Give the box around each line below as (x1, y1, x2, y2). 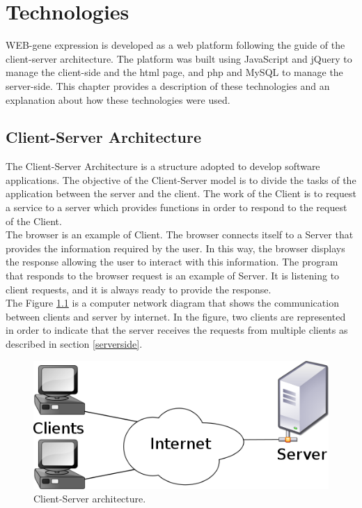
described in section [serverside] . (6, 337, 143, 351)
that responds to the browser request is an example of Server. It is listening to (6, 268, 340, 283)
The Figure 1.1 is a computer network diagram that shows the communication (6, 295, 339, 310)
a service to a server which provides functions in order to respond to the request (6, 200, 347, 215)
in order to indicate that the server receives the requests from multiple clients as (6, 323, 348, 337)
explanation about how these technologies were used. (6, 92, 230, 107)
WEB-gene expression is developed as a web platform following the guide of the (6, 38, 345, 52)
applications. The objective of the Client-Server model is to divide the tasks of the (6, 172, 356, 187)
